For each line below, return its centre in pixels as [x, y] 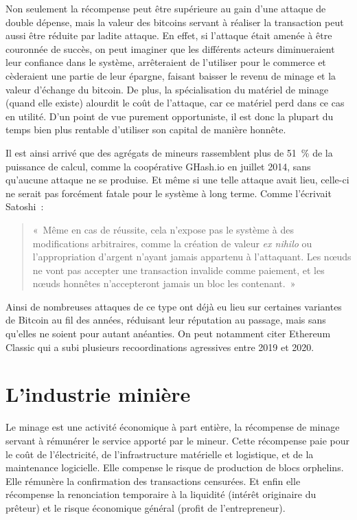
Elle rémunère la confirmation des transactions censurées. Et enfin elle [153, 481]
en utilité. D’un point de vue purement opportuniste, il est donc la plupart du [170, 116]
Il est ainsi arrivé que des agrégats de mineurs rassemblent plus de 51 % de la [169, 152]
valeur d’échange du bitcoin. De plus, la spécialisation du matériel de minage [167, 89]
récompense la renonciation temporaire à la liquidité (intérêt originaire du [161, 494]
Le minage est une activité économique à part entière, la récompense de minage [173, 427]
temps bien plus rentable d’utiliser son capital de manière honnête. [146, 129]
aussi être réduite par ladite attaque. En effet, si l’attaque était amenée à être [169, 35]
